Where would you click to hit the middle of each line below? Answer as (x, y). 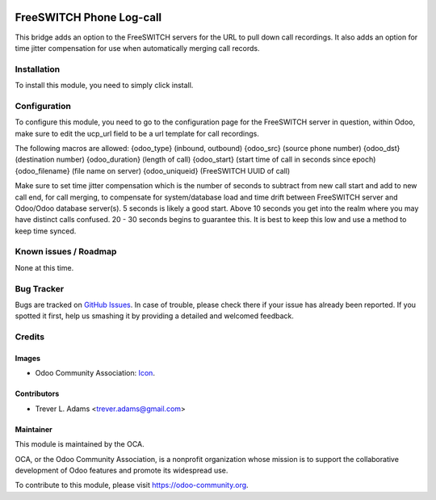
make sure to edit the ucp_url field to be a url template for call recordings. (137, 133)
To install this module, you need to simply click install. (104, 86)
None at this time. (44, 267)
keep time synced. (46, 231)
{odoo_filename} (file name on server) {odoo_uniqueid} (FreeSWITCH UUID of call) (153, 170)
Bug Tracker (40, 288)
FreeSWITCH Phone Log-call (88, 17)
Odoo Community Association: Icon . (95, 373)
